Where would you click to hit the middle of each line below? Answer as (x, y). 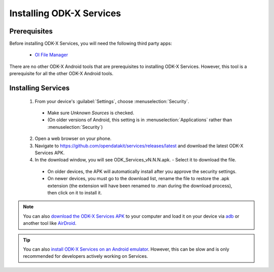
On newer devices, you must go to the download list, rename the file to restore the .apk (138, 179)
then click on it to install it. (75, 192)
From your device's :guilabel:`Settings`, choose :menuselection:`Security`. (112, 101)
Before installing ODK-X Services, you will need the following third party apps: (91, 44)
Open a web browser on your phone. (73, 139)
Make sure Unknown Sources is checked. (91, 113)
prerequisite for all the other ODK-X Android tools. (61, 74)
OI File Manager (52, 55)
